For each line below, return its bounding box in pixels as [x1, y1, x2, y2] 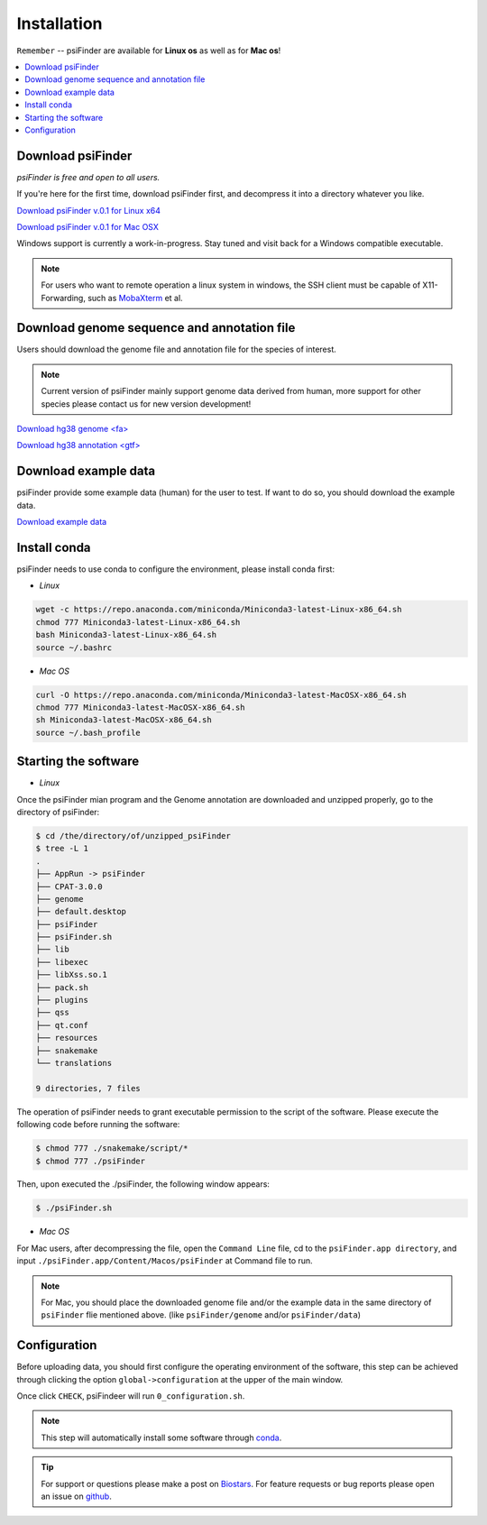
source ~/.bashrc [35, 642, 113, 653]
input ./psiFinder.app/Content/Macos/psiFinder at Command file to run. [16, 1255, 313, 1266]
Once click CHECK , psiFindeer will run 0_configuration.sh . [16, 1391, 245, 1401]
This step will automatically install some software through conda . [41, 1432, 282, 1443]
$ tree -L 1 [35, 843, 89, 854]
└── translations [35, 1058, 113, 1068]
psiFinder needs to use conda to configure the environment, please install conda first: [16, 564, 335, 574]
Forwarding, [41, 292, 86, 303]
